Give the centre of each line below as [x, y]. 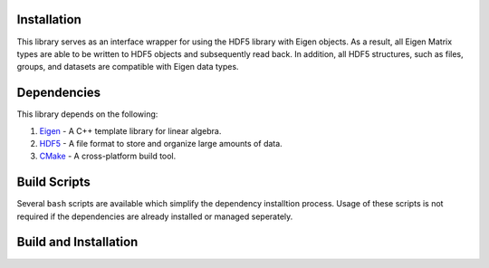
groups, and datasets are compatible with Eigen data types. [128, 67]
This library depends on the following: [87, 114]
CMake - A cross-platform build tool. [108, 156]
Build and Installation [77, 242]
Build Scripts [53, 182]
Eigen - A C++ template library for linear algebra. [130, 130]
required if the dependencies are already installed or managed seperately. [155, 216]
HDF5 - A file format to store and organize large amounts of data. [161, 143]
